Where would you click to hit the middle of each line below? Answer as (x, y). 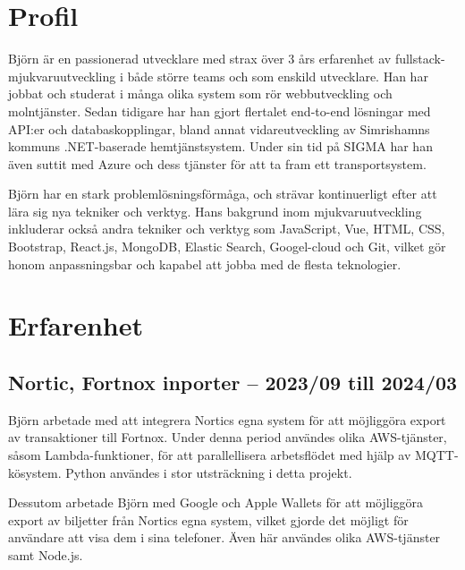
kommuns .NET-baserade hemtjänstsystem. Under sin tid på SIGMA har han (220, 146)
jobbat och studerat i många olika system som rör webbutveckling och (200, 94)
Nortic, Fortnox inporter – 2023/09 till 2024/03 (233, 383)
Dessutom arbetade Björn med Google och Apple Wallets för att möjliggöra (216, 502)
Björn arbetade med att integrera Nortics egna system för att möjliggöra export (227, 419)
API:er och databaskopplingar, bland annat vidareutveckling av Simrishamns (219, 128)
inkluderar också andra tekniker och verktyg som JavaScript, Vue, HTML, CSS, (227, 229)
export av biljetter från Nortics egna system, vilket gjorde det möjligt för (208, 519)
